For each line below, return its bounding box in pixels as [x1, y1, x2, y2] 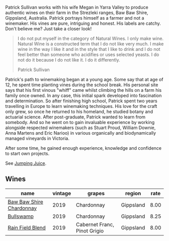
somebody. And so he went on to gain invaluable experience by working [5, 119, 155, 125]
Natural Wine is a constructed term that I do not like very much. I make [17, 41, 164, 47]
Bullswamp [8, 213, 34, 220]
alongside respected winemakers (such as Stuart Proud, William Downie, [5, 125, 156, 131]
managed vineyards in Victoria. [5, 136, 69, 141]
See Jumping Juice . [5, 160, 47, 166]
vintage [52, 190, 71, 197]
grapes [87, 190, 105, 197]
